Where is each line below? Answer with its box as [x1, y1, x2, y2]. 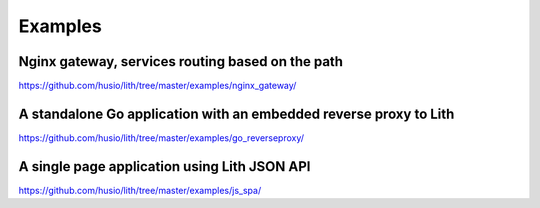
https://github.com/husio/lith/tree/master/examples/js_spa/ [18, 184, 262, 196]
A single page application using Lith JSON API [18, 158, 311, 175]
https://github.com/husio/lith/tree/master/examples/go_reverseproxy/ [18, 131, 305, 144]
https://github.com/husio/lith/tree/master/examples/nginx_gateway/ [18, 80, 297, 92]
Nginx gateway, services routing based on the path [18, 53, 344, 70]
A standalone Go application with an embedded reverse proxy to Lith [18, 105, 455, 122]
